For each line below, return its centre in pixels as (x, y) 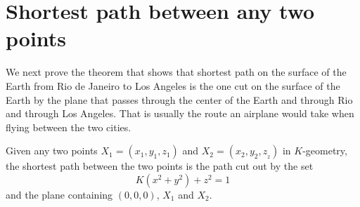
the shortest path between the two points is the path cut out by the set (160, 166)
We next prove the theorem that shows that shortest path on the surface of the (176, 72)
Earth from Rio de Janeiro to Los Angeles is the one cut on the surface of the (173, 85)
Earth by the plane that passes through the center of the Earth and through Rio (179, 99)
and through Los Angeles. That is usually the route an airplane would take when (180, 113)
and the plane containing (59, 194)
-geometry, (325, 151)
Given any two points (52, 151)
